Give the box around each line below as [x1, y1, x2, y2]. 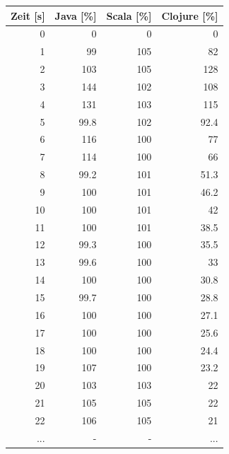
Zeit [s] [11, 8, 45, 23]
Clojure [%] [161, 8, 218, 23]
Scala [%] [106, 8, 152, 23]
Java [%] [54, 8, 97, 23]
